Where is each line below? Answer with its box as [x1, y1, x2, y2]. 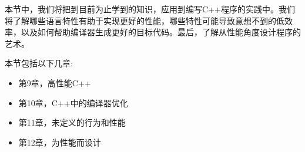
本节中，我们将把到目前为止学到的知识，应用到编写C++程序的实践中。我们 [5, 3, 295, 15]
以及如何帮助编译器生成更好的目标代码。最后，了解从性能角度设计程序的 [21, 26, 301, 38]
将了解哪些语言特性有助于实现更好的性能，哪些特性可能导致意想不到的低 [5, 14, 284, 26]
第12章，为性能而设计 [18, 136, 101, 148]
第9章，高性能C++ [18, 76, 91, 89]
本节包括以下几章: [5, 57, 73, 69]
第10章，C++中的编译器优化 [18, 96, 128, 109]
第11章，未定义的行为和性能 [18, 116, 126, 129]
